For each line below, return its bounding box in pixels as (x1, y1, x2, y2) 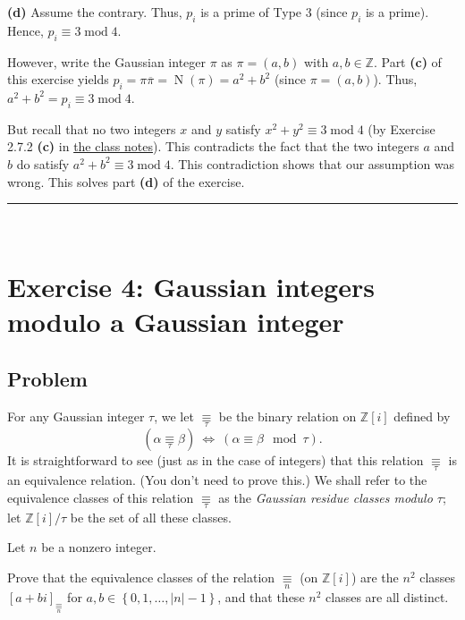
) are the (351, 567, 399, 586)
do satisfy (16, 154, 70, 173)
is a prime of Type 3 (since (200, 3, 348, 21)
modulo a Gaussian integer (7, 303, 344, 340)
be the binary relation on (218, 406, 357, 425)
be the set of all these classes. (70, 507, 232, 526)
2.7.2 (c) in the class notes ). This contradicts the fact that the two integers (7, 137, 419, 156)
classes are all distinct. (325, 588, 449, 607)
